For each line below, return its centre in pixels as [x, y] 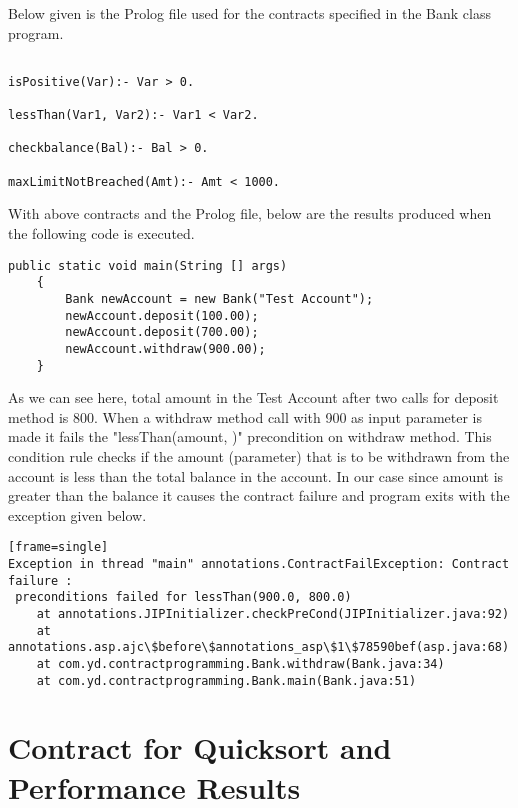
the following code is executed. [101, 233]
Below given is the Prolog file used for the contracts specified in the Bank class [249, 13]
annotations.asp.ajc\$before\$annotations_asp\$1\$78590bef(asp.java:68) [259, 647]
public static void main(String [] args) [148, 265]
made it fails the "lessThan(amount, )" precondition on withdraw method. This [250, 436]
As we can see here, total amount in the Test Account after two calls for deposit [253, 397]
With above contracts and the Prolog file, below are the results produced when [250, 213]
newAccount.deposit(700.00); [162, 332]
